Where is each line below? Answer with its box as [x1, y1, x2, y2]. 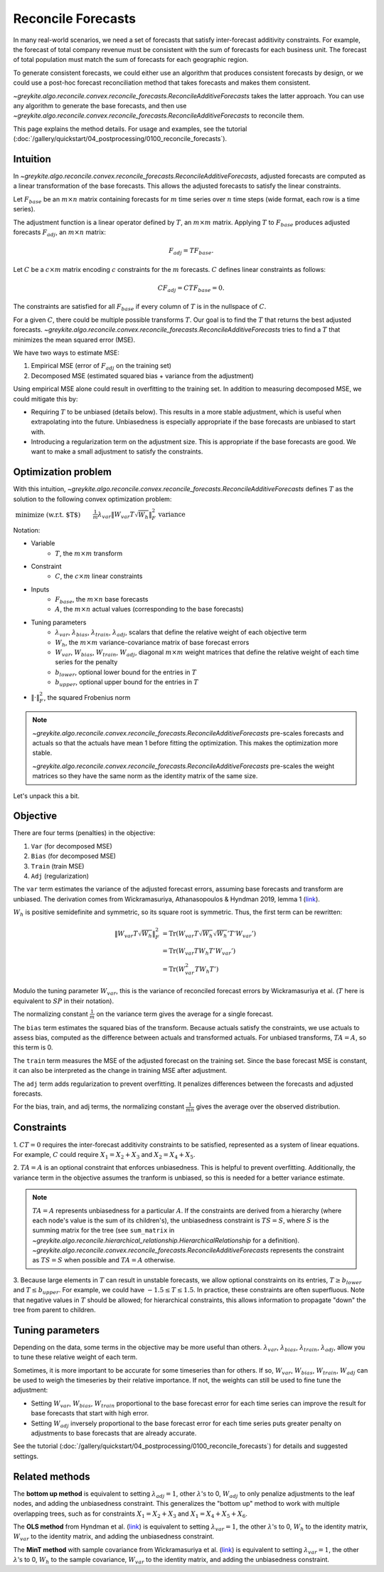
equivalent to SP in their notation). [13, 997, 114, 1005]
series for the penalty [55, 658, 118, 666]
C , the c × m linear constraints [55, 572, 143, 580]
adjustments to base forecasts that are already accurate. [31, 1429, 197, 1437]
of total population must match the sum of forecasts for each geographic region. [13, 56, 249, 64]
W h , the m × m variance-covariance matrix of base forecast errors [55, 638, 250, 648]
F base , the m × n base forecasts [55, 595, 149, 605]
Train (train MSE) [31, 861, 85, 870]
